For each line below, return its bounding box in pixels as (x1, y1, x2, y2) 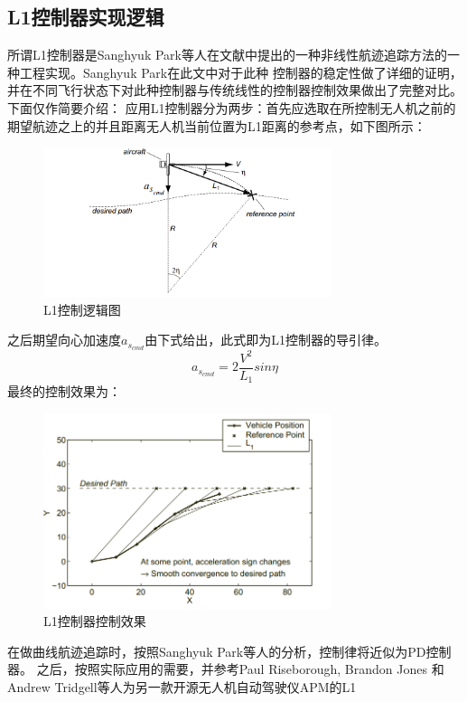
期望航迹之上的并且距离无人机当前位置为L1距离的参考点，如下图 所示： (7, 116, 426, 135)
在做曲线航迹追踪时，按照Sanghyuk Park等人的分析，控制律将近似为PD (7, 641, 426, 660)
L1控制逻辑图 (43, 299, 121, 318)
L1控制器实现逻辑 (7, 3, 164, 31)
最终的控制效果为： (7, 382, 121, 401)
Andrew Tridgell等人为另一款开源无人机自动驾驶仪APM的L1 (7, 678, 357, 697)
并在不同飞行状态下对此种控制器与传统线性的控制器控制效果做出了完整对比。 (7, 81, 462, 100)
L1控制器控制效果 (43, 612, 146, 631)
